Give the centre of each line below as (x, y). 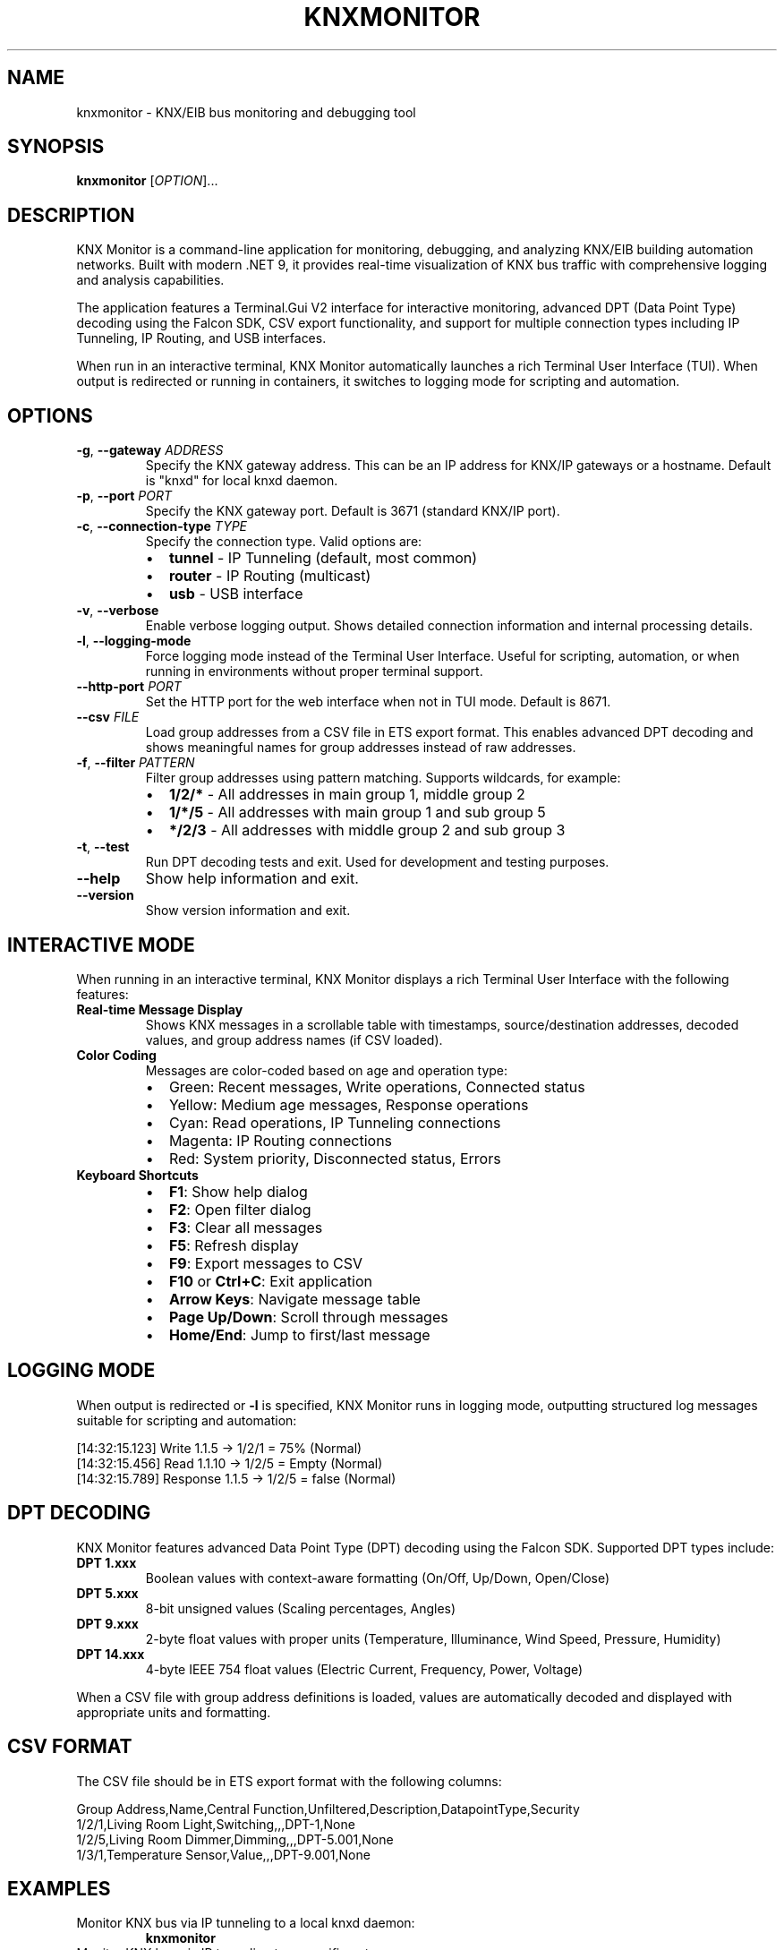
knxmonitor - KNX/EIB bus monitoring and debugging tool (246, 112)
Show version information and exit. (248, 911)
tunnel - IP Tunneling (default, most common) (323, 558)
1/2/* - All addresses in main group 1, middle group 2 (347, 795)
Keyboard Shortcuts (137, 1175)
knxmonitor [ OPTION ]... (147, 181)
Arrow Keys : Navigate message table (294, 1299)
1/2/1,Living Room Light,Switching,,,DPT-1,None (216, 1824)
